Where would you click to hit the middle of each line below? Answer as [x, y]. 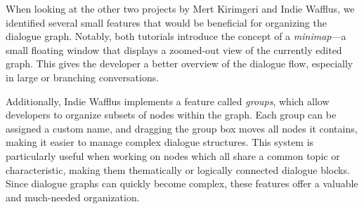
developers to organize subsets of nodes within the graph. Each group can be [171, 115]
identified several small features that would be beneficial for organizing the [166, 22]
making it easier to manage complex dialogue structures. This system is [160, 142]
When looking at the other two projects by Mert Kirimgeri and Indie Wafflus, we [180, 8]
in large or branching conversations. [83, 77]
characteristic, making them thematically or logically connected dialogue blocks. [178, 169]
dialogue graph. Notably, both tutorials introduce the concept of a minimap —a [176, 36]
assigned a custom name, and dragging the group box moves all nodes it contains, [182, 128]
